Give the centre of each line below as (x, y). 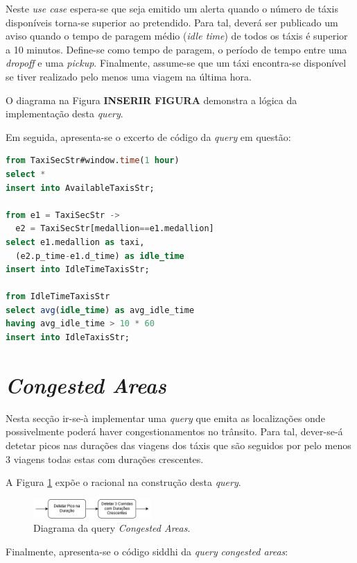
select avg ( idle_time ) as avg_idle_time (100, 310)
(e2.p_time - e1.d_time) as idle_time (100, 256)
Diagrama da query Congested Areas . (112, 528)
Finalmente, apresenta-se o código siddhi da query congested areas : (147, 551)
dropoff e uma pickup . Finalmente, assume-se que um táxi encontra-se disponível (176, 63)
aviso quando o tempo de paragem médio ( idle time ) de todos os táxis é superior (177, 36)
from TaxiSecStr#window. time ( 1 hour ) (93, 161)
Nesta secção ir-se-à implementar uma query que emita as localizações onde (165, 418)
